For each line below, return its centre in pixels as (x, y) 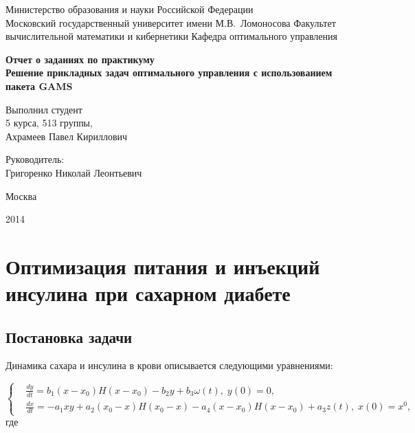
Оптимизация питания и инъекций (163, 266)
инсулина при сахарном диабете (148, 293)
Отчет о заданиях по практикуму (80, 59)
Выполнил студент (44, 109)
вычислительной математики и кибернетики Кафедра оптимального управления (171, 36)
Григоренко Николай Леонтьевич (74, 172)
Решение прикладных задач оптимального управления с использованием (169, 73)
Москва (21, 196)
